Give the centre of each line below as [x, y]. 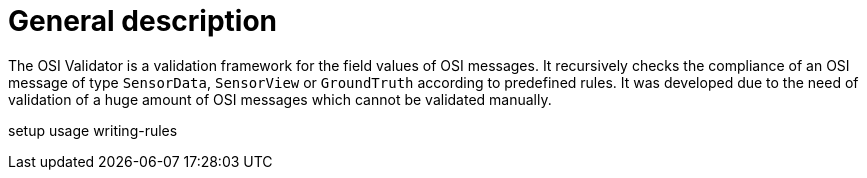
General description [142, 21]
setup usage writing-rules [93, 130]
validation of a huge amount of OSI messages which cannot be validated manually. [280, 99]
